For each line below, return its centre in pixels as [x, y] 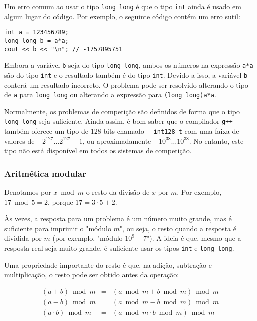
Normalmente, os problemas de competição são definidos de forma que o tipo [122, 111]
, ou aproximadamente [117, 141]
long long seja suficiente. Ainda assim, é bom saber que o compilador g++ [118, 121]
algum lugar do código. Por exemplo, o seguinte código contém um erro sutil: [122, 16]
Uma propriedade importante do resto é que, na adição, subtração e [108, 265]
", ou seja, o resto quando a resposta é [178, 228]
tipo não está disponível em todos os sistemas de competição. [98, 151]
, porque [60, 201]
